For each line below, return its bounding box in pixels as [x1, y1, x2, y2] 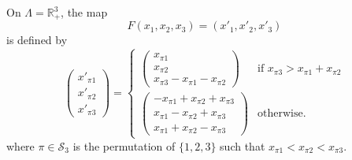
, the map [61, 4, 108, 20]
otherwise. [257, 108, 306, 120]
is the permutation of [72, 137, 176, 154]
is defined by [6, 32, 68, 48]
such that [220, 137, 265, 154]
